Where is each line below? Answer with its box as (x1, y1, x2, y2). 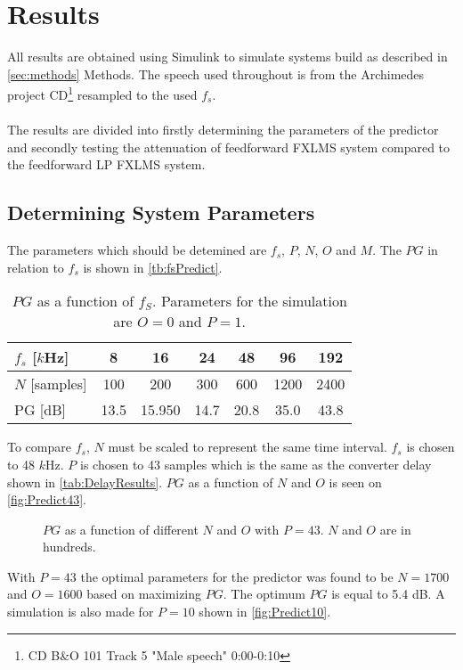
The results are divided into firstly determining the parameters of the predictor (7, 120, 439, 139)
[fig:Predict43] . (7, 490, 86, 509)
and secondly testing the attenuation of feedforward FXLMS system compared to (7, 137, 451, 156)
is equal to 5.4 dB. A (331, 584, 445, 603)
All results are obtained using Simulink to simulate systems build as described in (7, 47, 448, 66)
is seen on (329, 472, 382, 491)
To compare (7, 437, 71, 456)
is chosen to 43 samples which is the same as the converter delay (80, 454, 432, 473)
